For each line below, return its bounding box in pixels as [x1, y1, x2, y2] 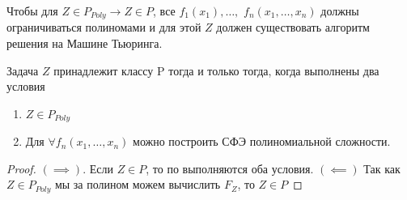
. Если [83, 160, 113, 177]
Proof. [6, 160, 36, 177]
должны [320, 2, 359, 19]
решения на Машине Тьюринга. [6, 35, 163, 52]
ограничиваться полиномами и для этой [6, 19, 201, 36]
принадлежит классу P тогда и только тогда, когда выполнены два [53, 62, 379, 79]
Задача [6, 62, 39, 79]
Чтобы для [6, 2, 58, 19]
